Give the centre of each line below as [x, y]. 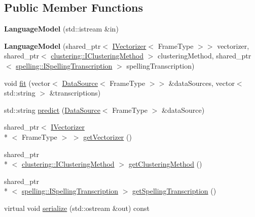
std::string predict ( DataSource [52, 110]
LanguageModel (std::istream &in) [61, 29]
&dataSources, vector [202, 83]
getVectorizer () [107, 136]
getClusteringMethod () [165, 164]
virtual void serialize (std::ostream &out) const [77, 208]
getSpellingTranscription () [174, 191]
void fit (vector [27, 83]
